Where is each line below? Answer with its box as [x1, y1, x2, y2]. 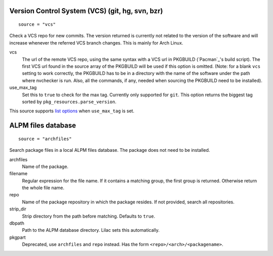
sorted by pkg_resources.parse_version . [22, 99, 117, 105]
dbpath [9, 220, 25, 226]
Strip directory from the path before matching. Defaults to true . [22, 213, 155, 219]
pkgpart [9, 234, 26, 240]
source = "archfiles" [18, 136, 72, 142]
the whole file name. [22, 185, 65, 191]
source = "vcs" [18, 22, 56, 27]
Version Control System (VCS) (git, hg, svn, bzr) [9, 7, 163, 15]
